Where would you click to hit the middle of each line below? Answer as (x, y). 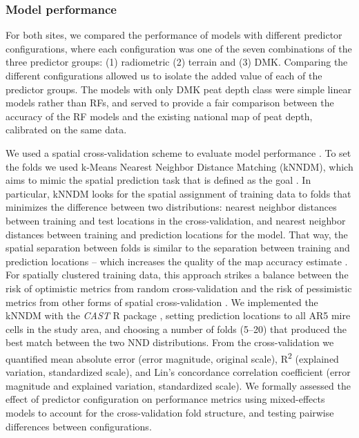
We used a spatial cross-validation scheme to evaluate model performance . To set (178, 152)
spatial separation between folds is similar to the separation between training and (178, 248)
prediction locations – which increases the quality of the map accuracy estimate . (177, 261)
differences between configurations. (79, 426)
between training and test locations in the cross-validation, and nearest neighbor (176, 220)
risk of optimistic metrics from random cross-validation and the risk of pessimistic (179, 288)
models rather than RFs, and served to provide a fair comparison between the (170, 103)
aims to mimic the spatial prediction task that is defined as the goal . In (158, 180)
